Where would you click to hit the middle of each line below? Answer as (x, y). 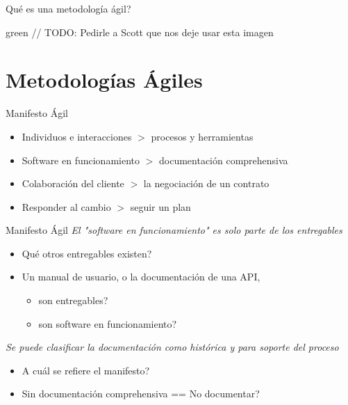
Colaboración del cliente (73, 183)
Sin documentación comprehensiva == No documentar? (141, 394)
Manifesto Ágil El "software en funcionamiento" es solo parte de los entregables (174, 230)
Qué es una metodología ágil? (68, 8)
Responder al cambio (66, 206)
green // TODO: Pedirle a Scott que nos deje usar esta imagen (140, 32)
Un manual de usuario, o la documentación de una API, (141, 277)
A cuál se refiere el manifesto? (86, 370)
